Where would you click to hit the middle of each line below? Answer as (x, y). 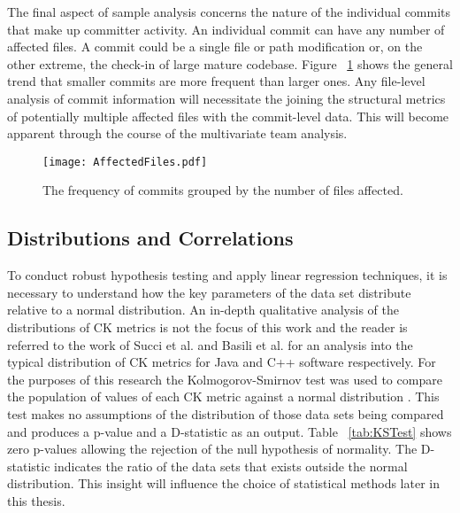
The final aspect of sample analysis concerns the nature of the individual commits (229, 12)
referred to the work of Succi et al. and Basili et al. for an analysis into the (210, 344)
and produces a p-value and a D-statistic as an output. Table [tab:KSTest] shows (230, 431)
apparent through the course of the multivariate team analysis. (177, 133)
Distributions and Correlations (150, 238)
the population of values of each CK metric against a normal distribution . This (223, 396)
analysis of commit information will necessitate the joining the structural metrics (226, 98)
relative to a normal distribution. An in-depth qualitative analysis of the (203, 310)
